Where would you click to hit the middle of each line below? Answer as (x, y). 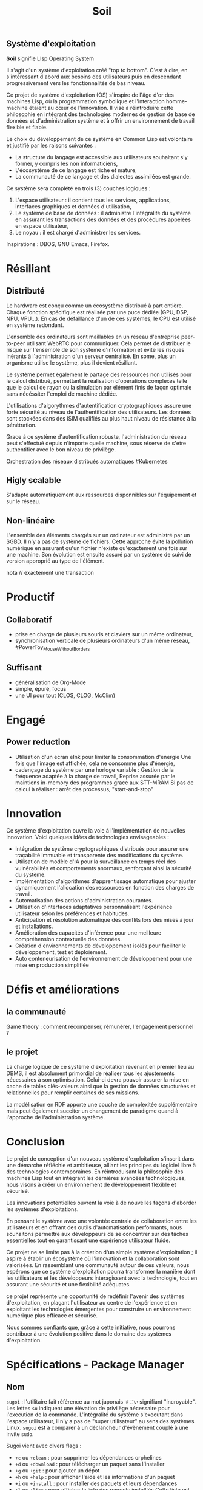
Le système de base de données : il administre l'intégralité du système (103, 213)
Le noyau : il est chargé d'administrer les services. (78, 232)
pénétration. (22, 425)
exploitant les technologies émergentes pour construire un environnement (99, 1309)
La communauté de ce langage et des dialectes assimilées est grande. (103, 176)
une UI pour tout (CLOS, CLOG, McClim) (65, 695)
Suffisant (24, 668)
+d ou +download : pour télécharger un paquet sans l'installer (90, 1464)
